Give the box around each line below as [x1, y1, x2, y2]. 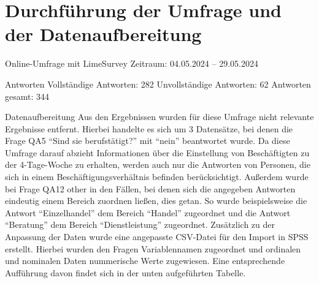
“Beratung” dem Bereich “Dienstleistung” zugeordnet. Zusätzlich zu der [5, 218, 275, 231]
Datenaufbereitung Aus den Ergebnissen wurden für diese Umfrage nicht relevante [5, 110, 314, 123]
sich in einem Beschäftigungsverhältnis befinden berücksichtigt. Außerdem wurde [5, 170, 309, 183]
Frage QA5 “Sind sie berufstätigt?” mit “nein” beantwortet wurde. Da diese [5, 134, 290, 147]
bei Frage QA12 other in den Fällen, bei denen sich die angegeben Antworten [5, 182, 296, 195]
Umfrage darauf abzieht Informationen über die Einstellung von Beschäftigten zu [5, 146, 310, 159]
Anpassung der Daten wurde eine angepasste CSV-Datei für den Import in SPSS [5, 230, 309, 243]
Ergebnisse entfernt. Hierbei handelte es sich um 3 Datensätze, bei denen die [5, 122, 293, 135]
